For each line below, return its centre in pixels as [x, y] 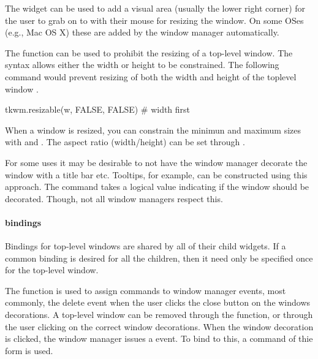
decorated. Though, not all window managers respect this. [114, 198]
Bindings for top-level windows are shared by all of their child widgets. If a [146, 246]
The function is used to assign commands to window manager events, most [146, 290]
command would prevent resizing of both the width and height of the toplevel [151, 76]
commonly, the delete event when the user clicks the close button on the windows [158, 302]
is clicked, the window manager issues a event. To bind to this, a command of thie [159, 338]
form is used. [29, 350]
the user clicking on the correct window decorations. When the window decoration [159, 326]
